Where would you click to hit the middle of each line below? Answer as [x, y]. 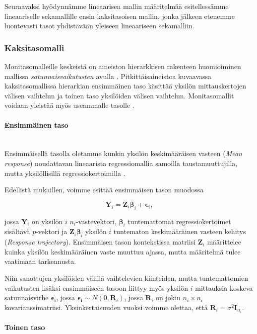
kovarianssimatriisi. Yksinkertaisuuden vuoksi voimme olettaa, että [106, 307]
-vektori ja [52, 231]
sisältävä [17, 231]
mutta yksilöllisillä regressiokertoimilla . [65, 173]
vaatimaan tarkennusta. [40, 261]
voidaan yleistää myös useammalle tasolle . [69, 105]
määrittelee [224, 242]
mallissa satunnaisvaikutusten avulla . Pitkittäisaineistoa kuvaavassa [108, 76]
